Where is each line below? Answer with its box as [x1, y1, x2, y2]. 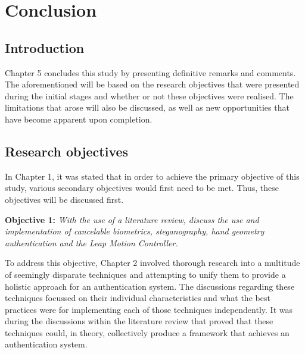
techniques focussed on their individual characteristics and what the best [5, 292, 270, 304]
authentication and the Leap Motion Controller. [5, 236, 178, 249]
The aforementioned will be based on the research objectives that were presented [5, 78, 300, 90]
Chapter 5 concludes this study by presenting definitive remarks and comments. [5, 66, 296, 79]
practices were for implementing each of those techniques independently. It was [5, 303, 292, 315]
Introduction [5, 38, 85, 57]
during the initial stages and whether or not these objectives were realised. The [5, 89, 294, 102]
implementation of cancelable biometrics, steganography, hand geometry [5, 225, 264, 237]
